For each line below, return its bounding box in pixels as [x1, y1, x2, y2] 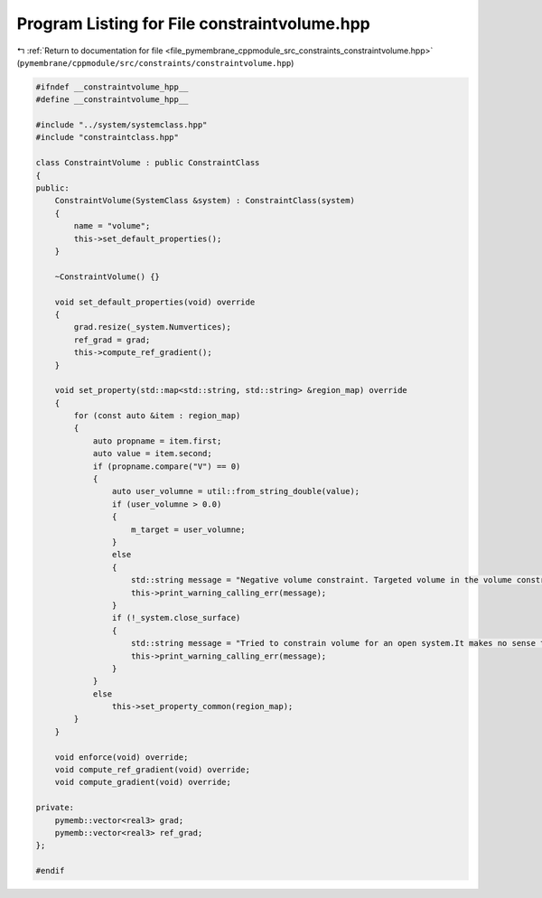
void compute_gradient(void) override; [54, 777, 232, 788]
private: [35, 802, 75, 813]
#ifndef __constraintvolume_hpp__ [35, 81, 189, 92]
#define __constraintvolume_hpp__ [35, 95, 189, 105]
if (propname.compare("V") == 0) [92, 461, 241, 472]
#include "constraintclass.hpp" [35, 132, 180, 143]
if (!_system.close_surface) [111, 613, 241, 623]
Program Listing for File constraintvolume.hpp [16, 14, 370, 33]
